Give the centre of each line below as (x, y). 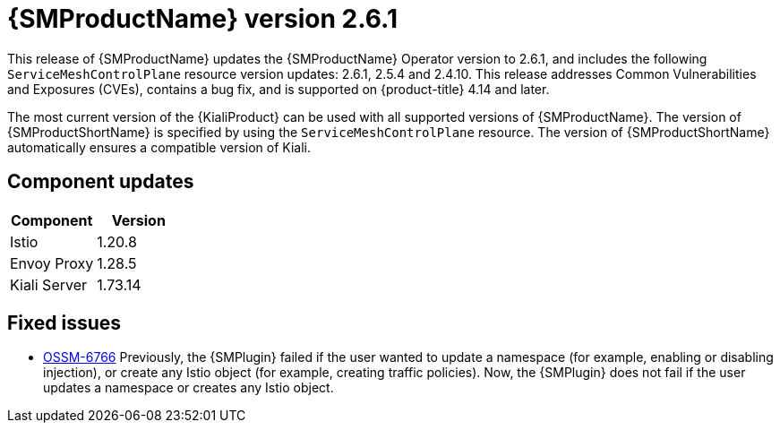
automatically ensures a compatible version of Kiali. (159, 147)
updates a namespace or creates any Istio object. (189, 388)
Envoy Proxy (52, 263)
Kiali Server (49, 284)
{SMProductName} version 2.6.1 (202, 19)
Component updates (101, 182)
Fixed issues (64, 323)
